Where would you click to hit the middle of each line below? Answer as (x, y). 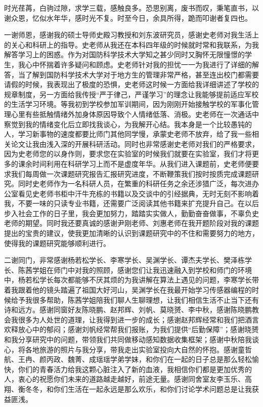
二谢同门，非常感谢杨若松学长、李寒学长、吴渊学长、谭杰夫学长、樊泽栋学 (128, 260)
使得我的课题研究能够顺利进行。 (57, 243)
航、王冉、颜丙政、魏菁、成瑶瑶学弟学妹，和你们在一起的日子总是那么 (121, 359)
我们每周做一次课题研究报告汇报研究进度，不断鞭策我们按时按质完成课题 (131, 173)
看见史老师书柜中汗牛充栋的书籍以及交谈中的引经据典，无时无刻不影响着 (138, 193)
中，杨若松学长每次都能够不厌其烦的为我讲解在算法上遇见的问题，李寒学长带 (131, 280)
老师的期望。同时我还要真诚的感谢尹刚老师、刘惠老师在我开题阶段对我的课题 (131, 223)
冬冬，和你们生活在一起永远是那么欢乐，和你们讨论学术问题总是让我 (138, 389)
